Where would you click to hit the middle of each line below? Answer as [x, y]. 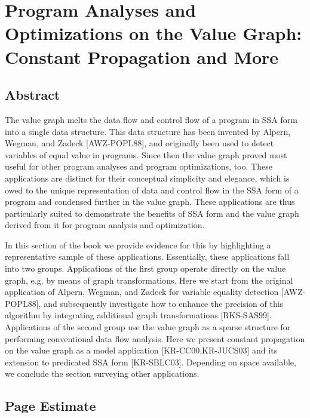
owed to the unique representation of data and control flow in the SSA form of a [152, 190]
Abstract [33, 95]
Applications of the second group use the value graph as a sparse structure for [148, 327]
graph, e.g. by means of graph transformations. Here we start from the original [149, 280]
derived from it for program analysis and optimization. [105, 225]
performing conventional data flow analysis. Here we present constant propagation [155, 338]
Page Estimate [50, 406]
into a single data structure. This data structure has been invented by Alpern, [148, 131]
